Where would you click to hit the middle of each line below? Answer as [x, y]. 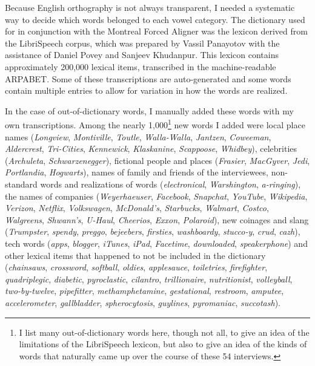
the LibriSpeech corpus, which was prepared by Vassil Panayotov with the [142, 43]
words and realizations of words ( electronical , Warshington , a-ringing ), [171, 184]
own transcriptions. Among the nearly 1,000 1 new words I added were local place [155, 124]
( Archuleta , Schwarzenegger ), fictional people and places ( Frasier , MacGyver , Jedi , [157, 160]
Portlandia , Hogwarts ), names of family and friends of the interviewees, [137, 172]
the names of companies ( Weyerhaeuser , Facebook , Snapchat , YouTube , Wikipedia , [156, 196]
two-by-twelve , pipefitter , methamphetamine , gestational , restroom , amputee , [144, 291]
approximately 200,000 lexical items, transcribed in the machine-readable [141, 66]
